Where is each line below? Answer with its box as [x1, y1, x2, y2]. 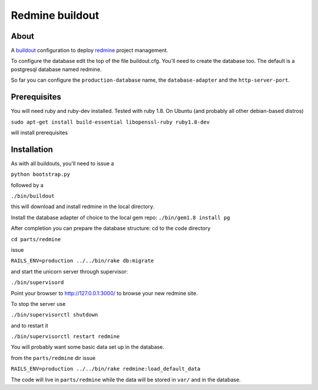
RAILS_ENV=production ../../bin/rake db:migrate [11, 258, 154, 264]
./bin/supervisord [11, 279, 64, 286]
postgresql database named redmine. [11, 65, 102, 73]
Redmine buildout [11, 9, 100, 22]
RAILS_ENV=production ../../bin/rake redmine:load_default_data [11, 365, 201, 372]
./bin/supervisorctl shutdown [11, 312, 98, 318]
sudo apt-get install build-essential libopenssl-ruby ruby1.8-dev [11, 118, 210, 125]
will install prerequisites [11, 129, 68, 136]
